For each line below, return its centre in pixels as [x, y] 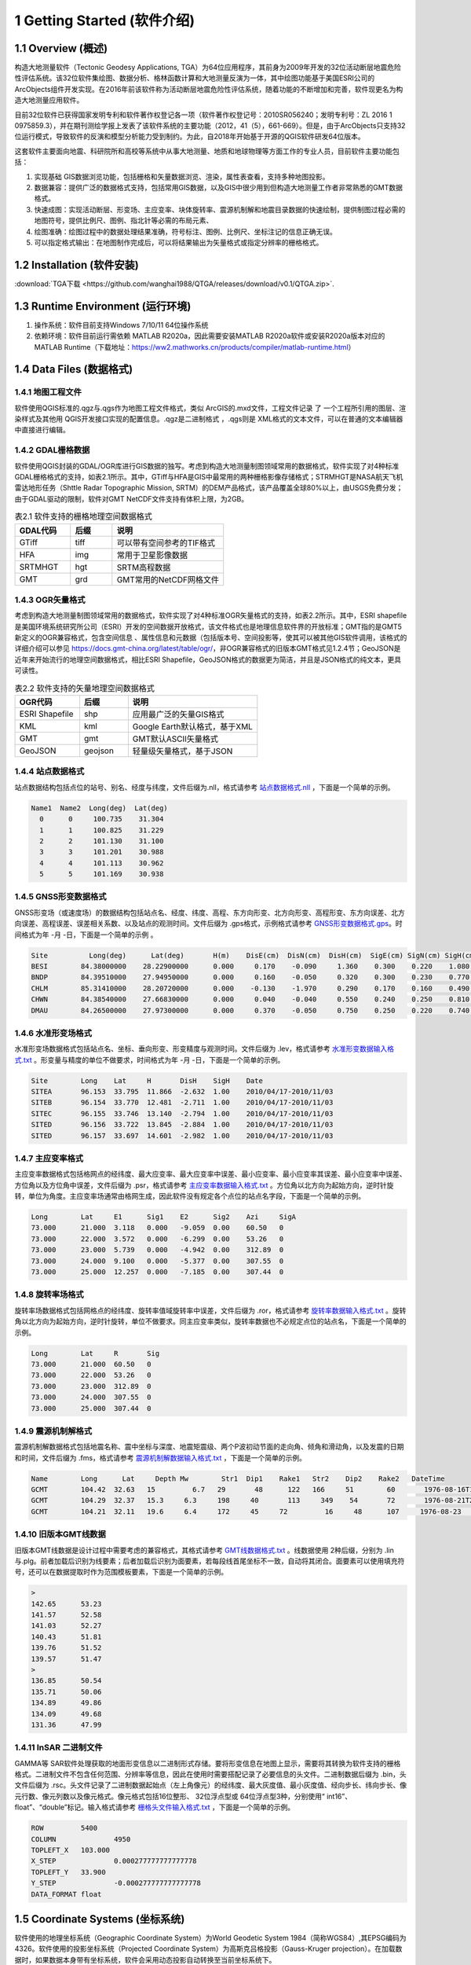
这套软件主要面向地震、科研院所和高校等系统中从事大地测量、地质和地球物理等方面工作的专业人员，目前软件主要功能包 [207, 151]
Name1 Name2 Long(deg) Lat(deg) [99, 808]
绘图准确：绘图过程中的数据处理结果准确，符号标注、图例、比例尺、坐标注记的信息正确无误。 [185, 231]
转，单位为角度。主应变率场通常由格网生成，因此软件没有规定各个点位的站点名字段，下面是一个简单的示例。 [190, 1196]
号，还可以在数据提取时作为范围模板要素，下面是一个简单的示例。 [121, 1572]
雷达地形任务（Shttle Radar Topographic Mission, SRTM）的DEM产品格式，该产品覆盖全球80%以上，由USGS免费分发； [209, 488]
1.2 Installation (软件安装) [77, 264]
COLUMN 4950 [81, 1839]
